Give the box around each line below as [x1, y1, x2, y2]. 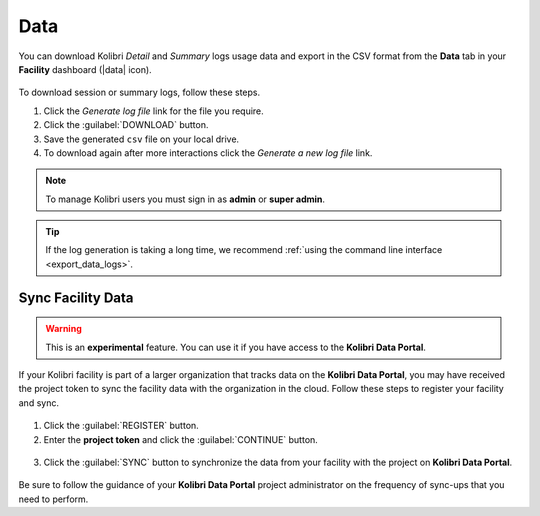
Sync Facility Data [18, 289, 134, 306]
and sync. [18, 396, 60, 409]
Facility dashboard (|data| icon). [18, 63, 152, 75]
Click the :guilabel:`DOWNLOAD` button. [43, 119, 209, 131]
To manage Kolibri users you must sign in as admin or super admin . [45, 193, 325, 205]
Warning [45, 323, 82, 335]
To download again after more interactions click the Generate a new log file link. [43, 146, 373, 159]
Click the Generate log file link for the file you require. [43, 105, 264, 117]
